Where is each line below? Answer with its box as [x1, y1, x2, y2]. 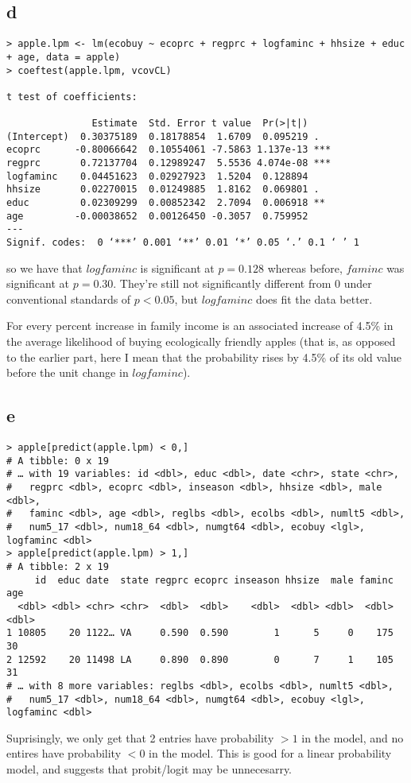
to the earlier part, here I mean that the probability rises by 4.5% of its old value [6, 348, 402, 365]
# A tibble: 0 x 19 [6, 455, 109, 467]
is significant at [140, 259, 215, 276]
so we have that [6, 259, 83, 276]
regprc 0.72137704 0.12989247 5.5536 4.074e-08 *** [6, 157, 332, 169]
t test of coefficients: [6, 91, 138, 103]
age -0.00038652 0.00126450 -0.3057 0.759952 [6, 210, 308, 222]
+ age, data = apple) [6, 51, 121, 63]
